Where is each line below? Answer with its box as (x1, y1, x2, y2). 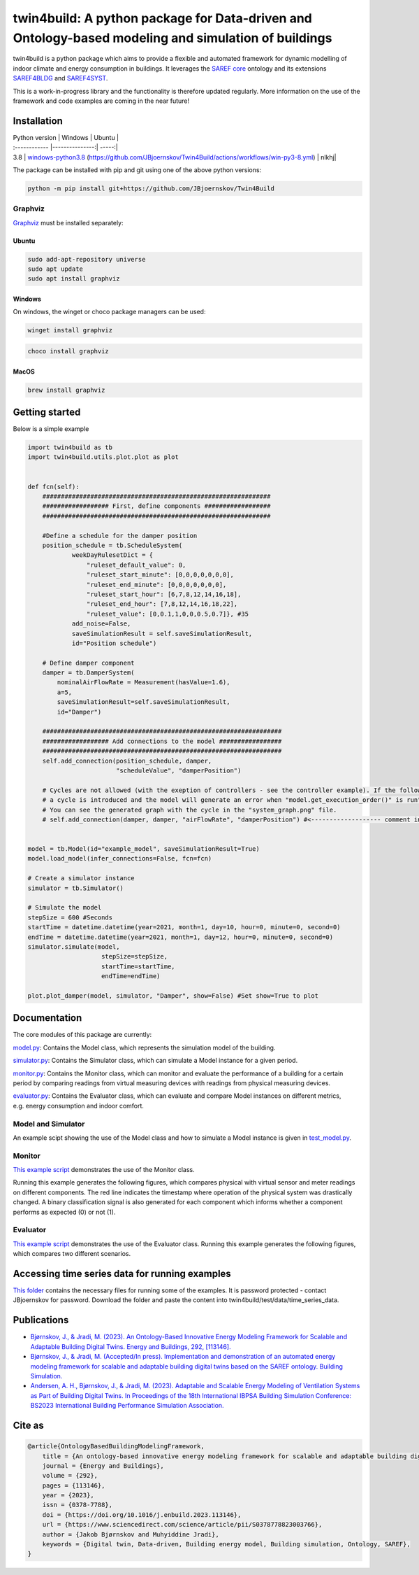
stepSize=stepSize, (101, 952, 168, 961)
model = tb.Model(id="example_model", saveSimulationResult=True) (27, 845, 260, 853)
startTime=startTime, (101, 962, 175, 970)
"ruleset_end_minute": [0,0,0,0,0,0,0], (86, 581, 227, 588)
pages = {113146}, (42, 1481, 105, 1490)
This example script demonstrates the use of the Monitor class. (13, 1166, 195, 1174)
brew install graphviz (27, 386, 105, 394)
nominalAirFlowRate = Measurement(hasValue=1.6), (57, 679, 230, 686)
